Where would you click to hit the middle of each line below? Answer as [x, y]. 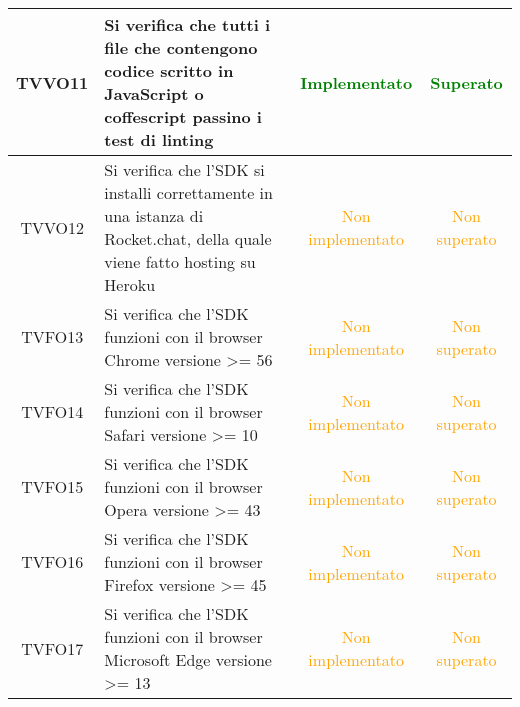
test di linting [159, 139]
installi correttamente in [188, 192]
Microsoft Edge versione [188, 659]
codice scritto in [169, 70]
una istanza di [154, 215]
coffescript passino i [183, 116]
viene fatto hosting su [180, 261]
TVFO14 [52, 411]
